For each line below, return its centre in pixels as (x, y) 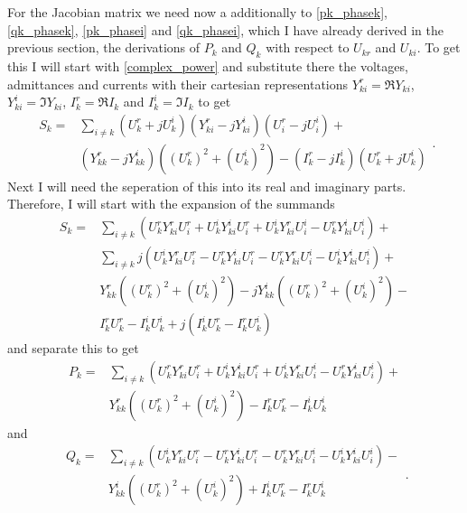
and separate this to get (73, 348)
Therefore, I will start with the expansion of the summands (171, 204)
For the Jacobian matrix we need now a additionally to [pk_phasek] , (197, 12)
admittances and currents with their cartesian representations (178, 84)
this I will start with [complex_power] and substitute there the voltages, (208, 65)
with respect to (308, 47)
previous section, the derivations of (104, 47)
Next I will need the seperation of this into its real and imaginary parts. (207, 186)
